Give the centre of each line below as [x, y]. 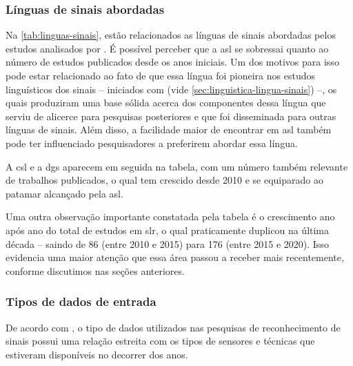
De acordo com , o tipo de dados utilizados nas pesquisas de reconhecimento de [173, 327]
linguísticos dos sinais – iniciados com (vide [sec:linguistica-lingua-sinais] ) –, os [171, 89]
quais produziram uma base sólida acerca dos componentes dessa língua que [166, 103]
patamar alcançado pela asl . [64, 193]
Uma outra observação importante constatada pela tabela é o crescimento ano [170, 216]
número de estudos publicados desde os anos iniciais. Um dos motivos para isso [172, 62]
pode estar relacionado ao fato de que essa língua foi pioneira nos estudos [160, 75]
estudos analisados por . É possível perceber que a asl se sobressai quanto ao [167, 48]
